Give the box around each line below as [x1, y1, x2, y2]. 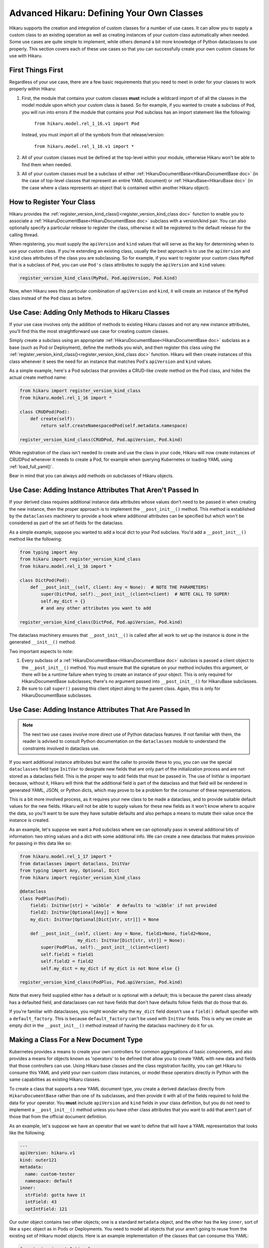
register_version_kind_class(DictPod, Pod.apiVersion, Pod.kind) [19, 619, 183, 625]
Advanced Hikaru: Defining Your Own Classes [9, 7, 204, 18]
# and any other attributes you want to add [40, 606, 151, 611]
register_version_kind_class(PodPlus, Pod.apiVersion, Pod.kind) [19, 979, 183, 985]
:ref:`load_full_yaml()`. [9, 463, 54, 469]
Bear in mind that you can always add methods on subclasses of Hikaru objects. [9, 473, 174, 479]
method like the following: [9, 536, 62, 542]
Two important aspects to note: [9, 648, 73, 654]
